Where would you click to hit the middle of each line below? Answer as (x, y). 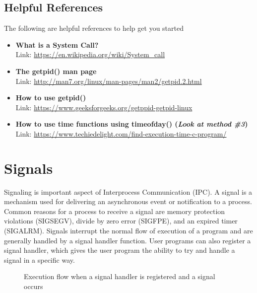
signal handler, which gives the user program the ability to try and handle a (120, 250)
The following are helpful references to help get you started (94, 28)
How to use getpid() (51, 98)
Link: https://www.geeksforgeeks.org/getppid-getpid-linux (104, 107)
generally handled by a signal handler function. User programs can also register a (128, 240)
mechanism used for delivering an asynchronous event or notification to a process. (128, 201)
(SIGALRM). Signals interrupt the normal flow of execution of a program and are (128, 231)
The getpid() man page (56, 71)
